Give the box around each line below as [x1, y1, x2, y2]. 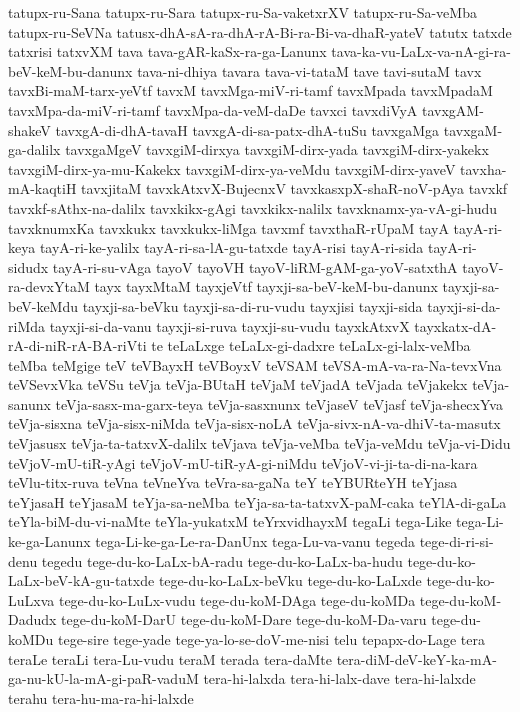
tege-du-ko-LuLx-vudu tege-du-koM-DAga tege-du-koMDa [58, 589, 416, 610]
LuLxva [8, 589, 55, 610]
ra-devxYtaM [8, 276, 90, 297]
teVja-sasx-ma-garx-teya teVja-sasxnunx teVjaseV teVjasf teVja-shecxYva [55, 393, 503, 414]
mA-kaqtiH [8, 178, 77, 199]
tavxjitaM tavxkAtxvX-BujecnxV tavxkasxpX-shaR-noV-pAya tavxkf [81, 178, 508, 199]
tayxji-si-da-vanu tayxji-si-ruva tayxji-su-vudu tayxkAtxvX [49, 315, 410, 336]
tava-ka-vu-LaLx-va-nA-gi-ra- [331, 41, 512, 62]
